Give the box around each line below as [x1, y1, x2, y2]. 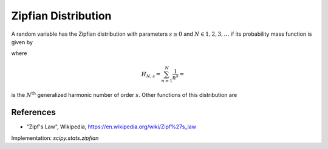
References [11, 107, 56, 118]
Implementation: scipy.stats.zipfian [11, 134, 99, 142]
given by [11, 38, 33, 45]
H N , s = [141, 70, 161, 79]
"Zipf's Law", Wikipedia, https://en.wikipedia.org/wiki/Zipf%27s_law [26, 123, 197, 130]
